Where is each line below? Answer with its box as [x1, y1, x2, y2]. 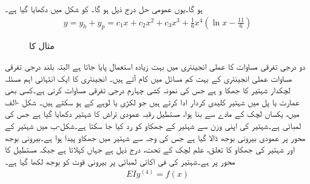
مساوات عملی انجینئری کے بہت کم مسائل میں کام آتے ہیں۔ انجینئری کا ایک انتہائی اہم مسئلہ [5, 71, 292, 84]
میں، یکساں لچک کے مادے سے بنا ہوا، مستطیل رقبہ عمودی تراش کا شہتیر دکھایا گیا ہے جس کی [5, 107, 300, 120]
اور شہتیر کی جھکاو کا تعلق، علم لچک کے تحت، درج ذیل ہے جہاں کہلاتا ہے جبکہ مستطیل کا [5, 143, 295, 156]
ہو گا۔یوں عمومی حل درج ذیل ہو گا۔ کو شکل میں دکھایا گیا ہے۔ [5, 2, 203, 15]
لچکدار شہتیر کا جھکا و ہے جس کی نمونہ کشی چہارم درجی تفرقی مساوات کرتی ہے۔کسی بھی [5, 84, 291, 96]
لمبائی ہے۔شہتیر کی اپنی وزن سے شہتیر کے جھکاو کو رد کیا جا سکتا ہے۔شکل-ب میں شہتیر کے [5, 119, 302, 131]
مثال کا [29, 39, 55, 52]
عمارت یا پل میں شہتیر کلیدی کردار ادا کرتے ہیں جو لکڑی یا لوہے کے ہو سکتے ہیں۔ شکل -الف [5, 95, 300, 108]
